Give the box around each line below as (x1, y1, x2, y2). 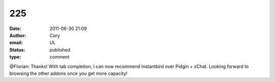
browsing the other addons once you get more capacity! (9, 70, 128, 76)
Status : (9, 46, 25, 53)
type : (9, 54, 21, 60)
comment (49, 54, 70, 60)
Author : (9, 32, 26, 38)
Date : (9, 25, 21, 32)
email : (9, 40, 23, 46)
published (49, 46, 71, 53)
